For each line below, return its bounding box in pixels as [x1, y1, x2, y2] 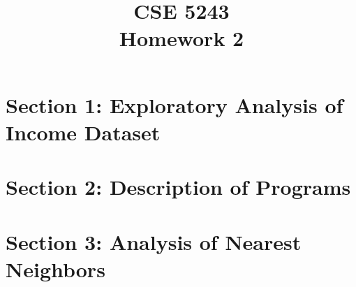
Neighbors [6, 254, 105, 283]
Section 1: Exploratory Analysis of [6, 90, 343, 119]
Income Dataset [6, 117, 161, 146]
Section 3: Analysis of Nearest [6, 227, 302, 256]
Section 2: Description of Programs [6, 172, 351, 201]
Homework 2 [119, 24, 244, 52]
